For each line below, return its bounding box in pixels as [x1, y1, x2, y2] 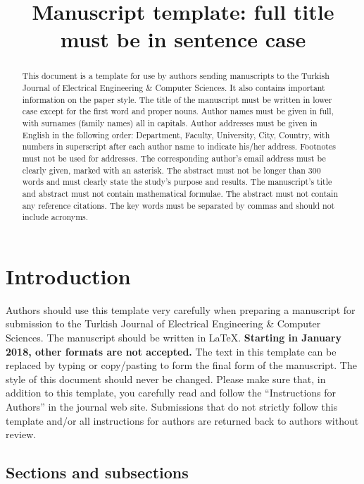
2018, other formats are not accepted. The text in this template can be [6, 344, 337, 358]
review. [6, 427, 37, 442]
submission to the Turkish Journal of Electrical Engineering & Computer [6, 316, 321, 331]
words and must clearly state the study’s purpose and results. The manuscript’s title [22, 176, 332, 188]
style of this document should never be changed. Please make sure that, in [6, 371, 326, 386]
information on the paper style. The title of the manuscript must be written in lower [22, 93, 332, 105]
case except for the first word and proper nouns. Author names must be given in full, [22, 105, 334, 117]
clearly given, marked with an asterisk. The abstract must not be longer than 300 [22, 164, 321, 176]
